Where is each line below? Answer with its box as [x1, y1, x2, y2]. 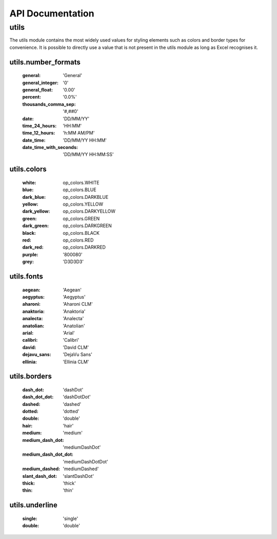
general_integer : [22, 80, 59, 86]
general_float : [22, 86, 53, 92]
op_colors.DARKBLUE [63, 194, 109, 200]
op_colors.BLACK [63, 230, 100, 236]
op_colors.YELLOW [63, 201, 104, 208]
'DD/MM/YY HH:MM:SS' [63, 152, 114, 158]
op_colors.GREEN [63, 215, 100, 221]
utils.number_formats [9, 58, 81, 66]
